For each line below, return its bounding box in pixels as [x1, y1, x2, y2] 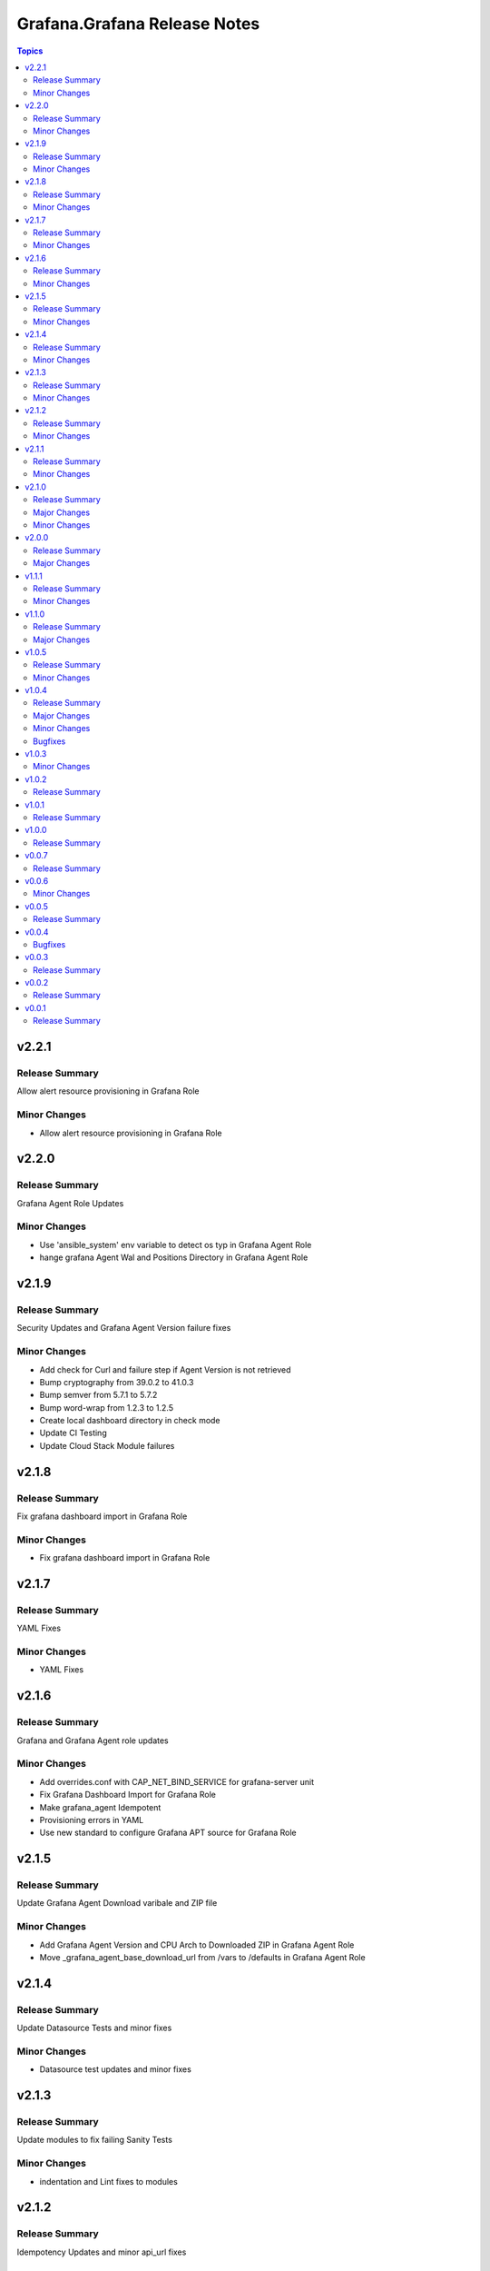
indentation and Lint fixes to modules [39, 2176, 179, 2187]
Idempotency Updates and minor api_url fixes [16, 2246, 187, 2257]
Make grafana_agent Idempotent [39, 1801, 162, 1812]
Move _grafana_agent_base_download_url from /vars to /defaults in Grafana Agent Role [39, 1952, 367, 1962]
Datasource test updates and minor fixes [39, 2064, 192, 2075]
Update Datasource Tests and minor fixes [16, 2022, 172, 2034]
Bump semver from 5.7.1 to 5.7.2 [39, 1390, 158, 1401]
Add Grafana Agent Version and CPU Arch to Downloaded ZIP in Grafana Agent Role [39, 1939, 355, 1950]
